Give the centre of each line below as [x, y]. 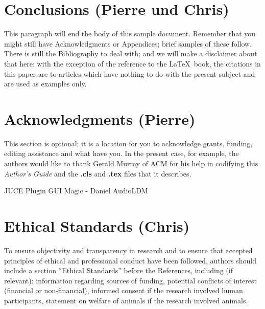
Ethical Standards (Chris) [97, 225]
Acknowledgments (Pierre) [100, 118]
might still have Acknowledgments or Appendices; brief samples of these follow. [128, 43]
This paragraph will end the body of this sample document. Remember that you [130, 34]
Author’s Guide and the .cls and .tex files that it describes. [98, 173]
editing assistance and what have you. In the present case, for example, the [122, 153]
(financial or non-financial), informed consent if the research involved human [124, 290]
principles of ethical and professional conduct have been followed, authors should [130, 260]
